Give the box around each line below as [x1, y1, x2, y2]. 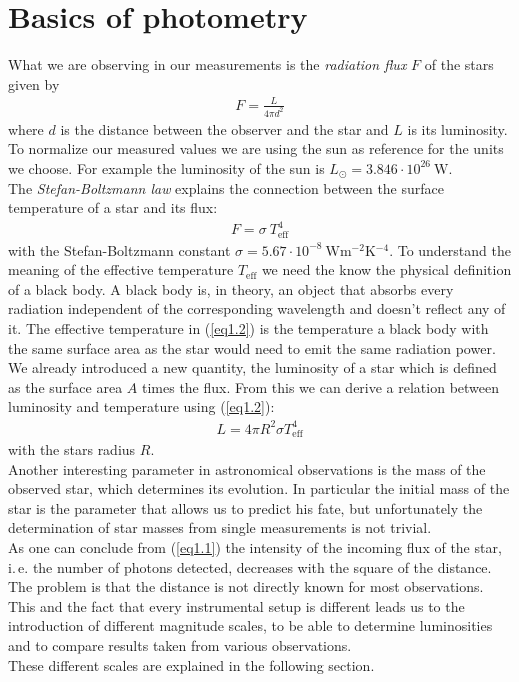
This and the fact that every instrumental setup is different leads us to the [8, 595, 465, 616]
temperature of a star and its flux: [8, 197, 218, 218]
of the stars [424, 54, 494, 75]
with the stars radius [8, 439, 136, 460]
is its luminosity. [407, 118, 508, 139]
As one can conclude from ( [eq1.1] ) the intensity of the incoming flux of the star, [8, 536, 502, 557]
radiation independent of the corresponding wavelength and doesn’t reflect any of [8, 298, 506, 319]
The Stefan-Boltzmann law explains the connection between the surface [8, 177, 444, 198]
